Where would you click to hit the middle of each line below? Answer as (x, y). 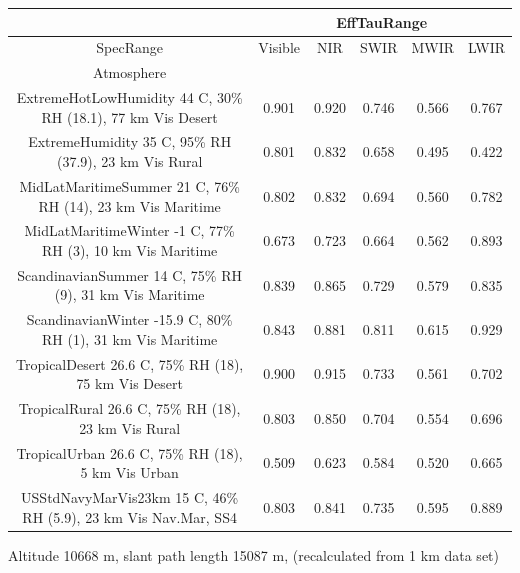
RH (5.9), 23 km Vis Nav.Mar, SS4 (129, 516)
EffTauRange (382, 21)
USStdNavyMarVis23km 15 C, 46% (130, 496)
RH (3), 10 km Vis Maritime (130, 249)
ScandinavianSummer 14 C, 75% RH (129, 274)
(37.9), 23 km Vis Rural (129, 161)
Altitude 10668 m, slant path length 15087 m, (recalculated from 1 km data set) (253, 554)
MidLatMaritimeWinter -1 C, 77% (129, 230)
